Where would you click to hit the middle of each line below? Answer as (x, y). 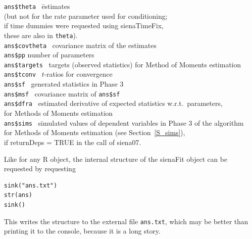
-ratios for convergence (78, 74)
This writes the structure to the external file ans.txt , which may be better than (126, 221)
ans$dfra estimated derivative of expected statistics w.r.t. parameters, (113, 103)
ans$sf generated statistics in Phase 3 (64, 84)
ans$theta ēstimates (37, 6)
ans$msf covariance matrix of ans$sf (62, 93)
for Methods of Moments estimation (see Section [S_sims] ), (95, 132)
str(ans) (18, 195)
